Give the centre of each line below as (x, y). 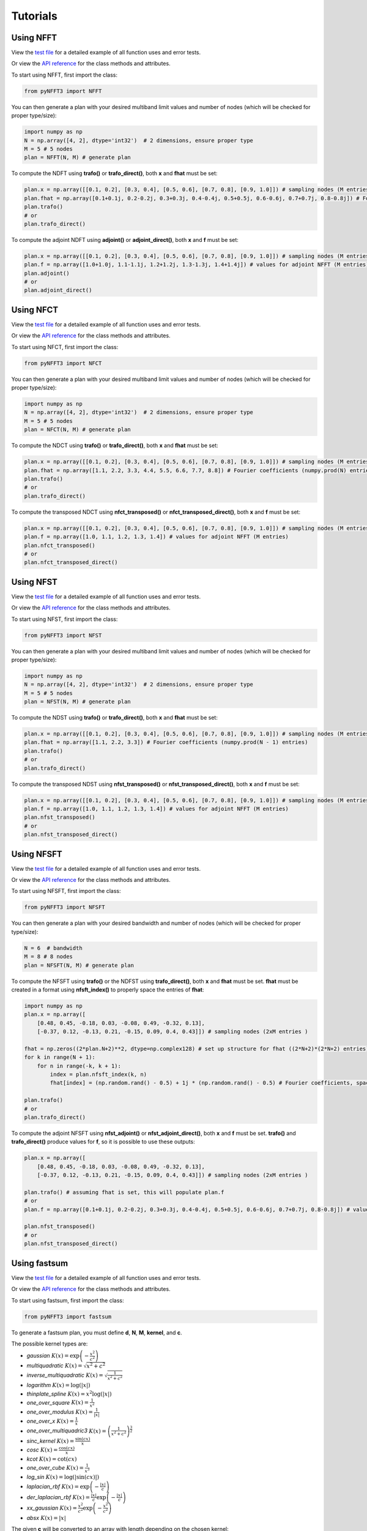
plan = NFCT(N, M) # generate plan (77, 430)
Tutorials (34, 16)
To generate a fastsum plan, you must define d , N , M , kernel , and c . (97, 1333)
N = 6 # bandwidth (53, 948)
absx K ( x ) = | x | (46, 1518)
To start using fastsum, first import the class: (68, 1300)
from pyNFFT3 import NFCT (63, 363)
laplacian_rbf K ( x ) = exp (58, 1486)
